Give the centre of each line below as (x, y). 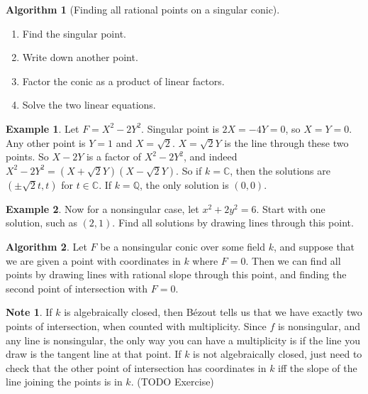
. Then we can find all (293, 260)
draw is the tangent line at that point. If (94, 354)
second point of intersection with (77, 288)
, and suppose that (314, 246)
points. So (27, 157)
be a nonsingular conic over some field (183, 246)
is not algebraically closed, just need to (278, 354)
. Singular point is (180, 128)
